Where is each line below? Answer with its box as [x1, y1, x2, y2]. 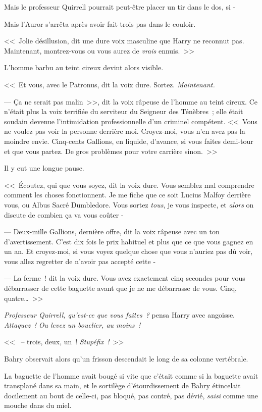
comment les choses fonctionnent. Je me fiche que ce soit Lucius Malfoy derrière [4, 189, 251, 200]
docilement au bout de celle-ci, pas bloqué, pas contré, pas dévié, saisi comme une [4, 390, 258, 400]
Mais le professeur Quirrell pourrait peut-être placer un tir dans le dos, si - [4, 2, 236, 12]
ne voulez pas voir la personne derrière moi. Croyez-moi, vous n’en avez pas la [4, 126, 245, 136]
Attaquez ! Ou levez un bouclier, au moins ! [4, 319, 141, 330]
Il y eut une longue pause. [4, 163, 84, 173]
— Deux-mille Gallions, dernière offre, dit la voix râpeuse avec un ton [4, 226, 220, 237]
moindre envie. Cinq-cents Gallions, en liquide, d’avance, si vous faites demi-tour [4, 135, 253, 146]
